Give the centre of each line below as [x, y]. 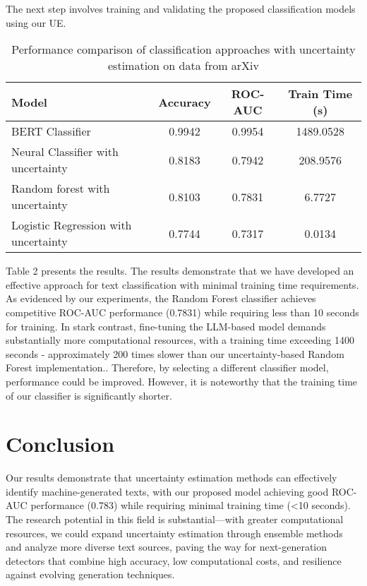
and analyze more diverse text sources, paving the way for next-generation [167, 547]
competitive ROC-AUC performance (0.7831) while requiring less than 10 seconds [182, 312]
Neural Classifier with [65, 152]
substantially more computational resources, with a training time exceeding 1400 [180, 340]
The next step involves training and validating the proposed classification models [181, 8]
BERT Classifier [51, 131]
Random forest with [61, 189]
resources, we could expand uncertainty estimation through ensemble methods [174, 533]
